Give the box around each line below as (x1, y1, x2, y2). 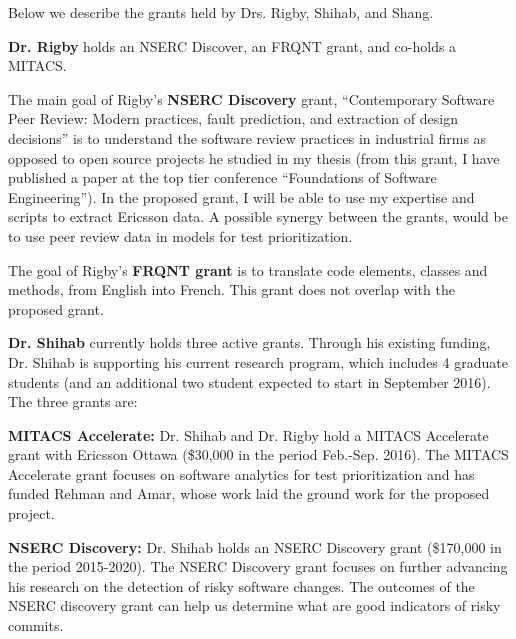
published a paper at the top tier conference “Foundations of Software (8, 167, 437, 188)
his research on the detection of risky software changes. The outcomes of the (8, 575, 475, 596)
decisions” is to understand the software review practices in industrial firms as (8, 127, 487, 148)
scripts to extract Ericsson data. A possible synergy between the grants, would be (8, 206, 508, 227)
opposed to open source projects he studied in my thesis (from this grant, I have (8, 147, 500, 168)
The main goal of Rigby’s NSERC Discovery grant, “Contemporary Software (8, 88, 495, 109)
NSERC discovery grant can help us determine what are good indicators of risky (8, 595, 501, 616)
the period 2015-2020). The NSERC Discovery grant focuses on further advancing (8, 556, 508, 577)
